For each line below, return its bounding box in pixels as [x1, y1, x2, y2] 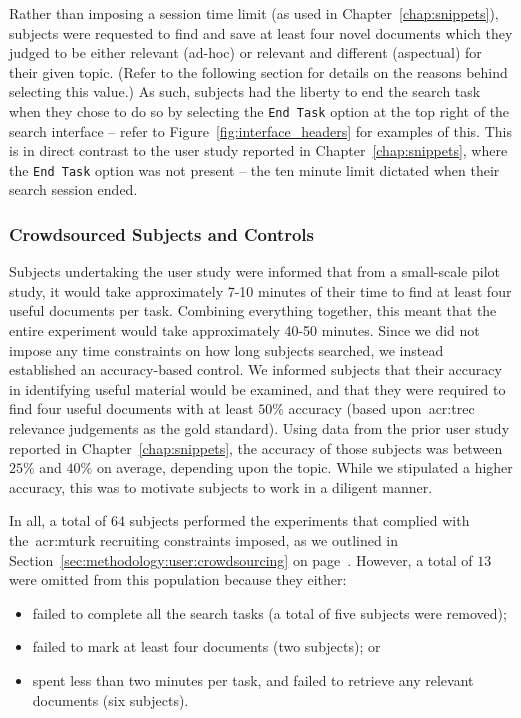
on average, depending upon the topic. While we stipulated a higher [96, 457, 513, 478]
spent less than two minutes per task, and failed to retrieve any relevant [32, 669, 474, 690]
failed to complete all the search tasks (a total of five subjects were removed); [32, 602, 507, 623]
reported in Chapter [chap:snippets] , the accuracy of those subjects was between [9, 437, 503, 458]
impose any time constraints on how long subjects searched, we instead [9, 339, 444, 360]
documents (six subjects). [32, 689, 189, 710]
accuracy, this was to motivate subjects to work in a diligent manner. [9, 476, 433, 497]
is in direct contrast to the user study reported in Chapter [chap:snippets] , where [9, 140, 508, 161]
